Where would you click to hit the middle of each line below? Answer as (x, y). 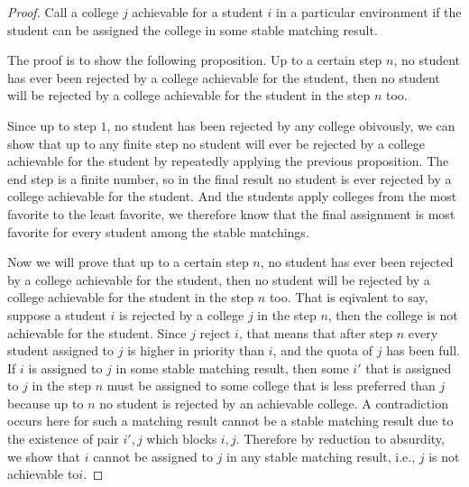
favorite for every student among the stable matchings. (158, 231)
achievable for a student (198, 12)
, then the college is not (393, 314)
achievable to (43, 474)
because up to (46, 403)
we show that (44, 456)
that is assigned (409, 368)
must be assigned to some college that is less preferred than (271, 386)
